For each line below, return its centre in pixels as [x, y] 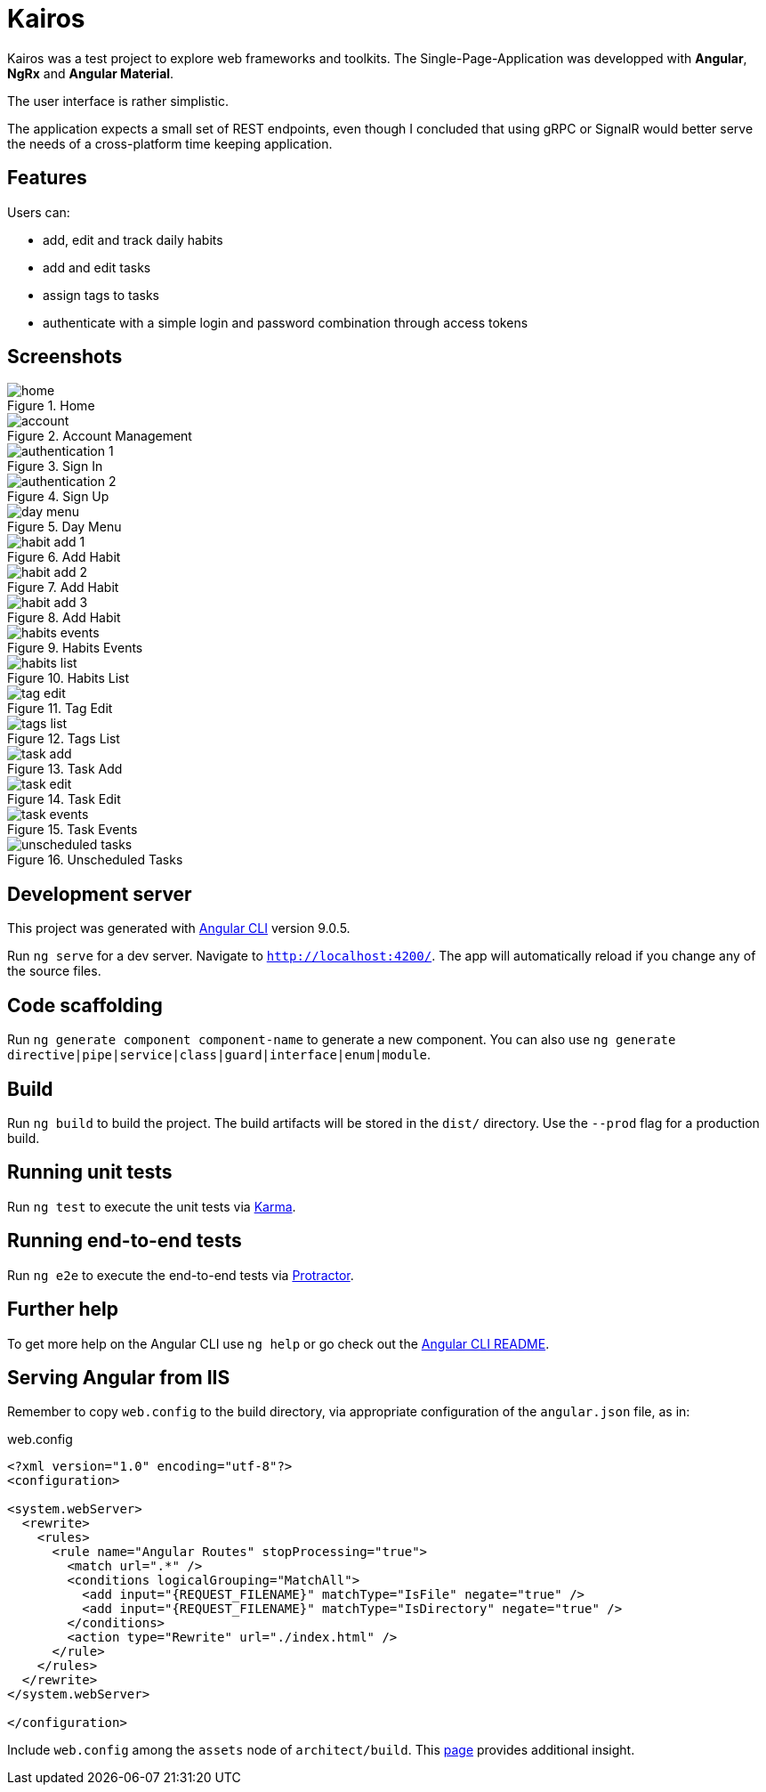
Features [47, 178]
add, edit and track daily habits [133, 239]
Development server [100, 894]
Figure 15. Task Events [73, 830]
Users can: [39, 212]
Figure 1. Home [51, 406]
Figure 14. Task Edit [64, 799]
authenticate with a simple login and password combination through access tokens [286, 322]
